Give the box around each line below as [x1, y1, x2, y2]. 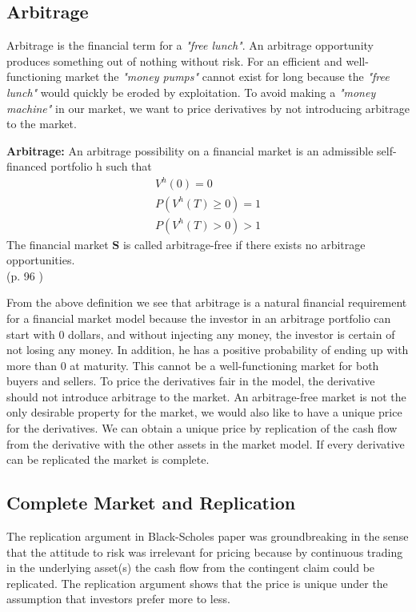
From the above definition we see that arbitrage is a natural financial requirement [6, 294, 407, 311]
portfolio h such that [50, 158, 152, 175]
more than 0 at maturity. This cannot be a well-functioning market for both [6, 356, 379, 373]
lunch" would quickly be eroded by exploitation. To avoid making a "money [6, 83, 376, 100]
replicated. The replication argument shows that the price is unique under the [6, 574, 388, 591]
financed [6, 158, 47, 175]
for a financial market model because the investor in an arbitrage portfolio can [6, 309, 391, 326]
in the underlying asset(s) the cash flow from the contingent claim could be [6, 559, 375, 576]
